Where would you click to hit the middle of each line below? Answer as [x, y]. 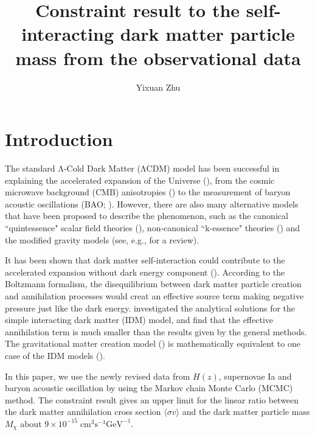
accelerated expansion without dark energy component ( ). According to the [145, 272]
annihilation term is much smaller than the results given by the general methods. [156, 331]
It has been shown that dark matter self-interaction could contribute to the [145, 260]
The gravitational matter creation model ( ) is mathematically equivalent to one [153, 343]
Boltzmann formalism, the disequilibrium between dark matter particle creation [153, 284]
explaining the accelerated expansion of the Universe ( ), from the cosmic [140, 180]
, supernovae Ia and [255, 376]
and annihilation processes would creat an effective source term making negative [154, 295]
